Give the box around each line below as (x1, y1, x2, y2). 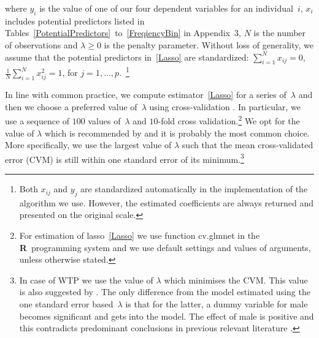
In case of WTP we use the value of (19, 273, 153, 286)
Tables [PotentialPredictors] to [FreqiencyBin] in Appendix (5, 26, 231, 39)
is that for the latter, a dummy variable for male (125, 298, 308, 310)
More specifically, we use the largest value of (5, 138, 172, 151)
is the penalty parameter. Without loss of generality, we (104, 38, 313, 51)
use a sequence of (5, 115, 70, 127)
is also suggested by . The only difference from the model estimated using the (19, 285, 310, 298)
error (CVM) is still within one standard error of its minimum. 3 (5, 151, 244, 165)
